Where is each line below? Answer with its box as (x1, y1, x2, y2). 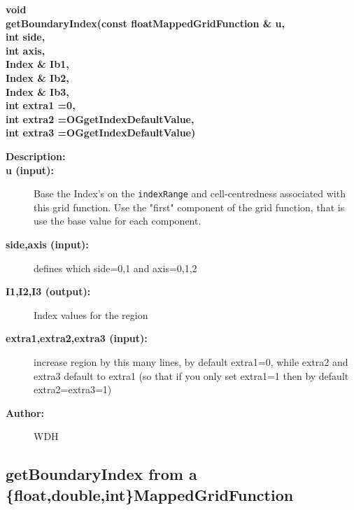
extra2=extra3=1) (34, 382, 112, 397)
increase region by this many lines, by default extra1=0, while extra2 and (34, 354, 348, 369)
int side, (6, 29, 45, 44)
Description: (6, 148, 66, 163)
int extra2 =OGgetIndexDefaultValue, (6, 111, 194, 126)
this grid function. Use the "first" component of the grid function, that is (34, 199, 345, 214)
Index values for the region (34, 307, 148, 322)
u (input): (6, 162, 54, 177)
